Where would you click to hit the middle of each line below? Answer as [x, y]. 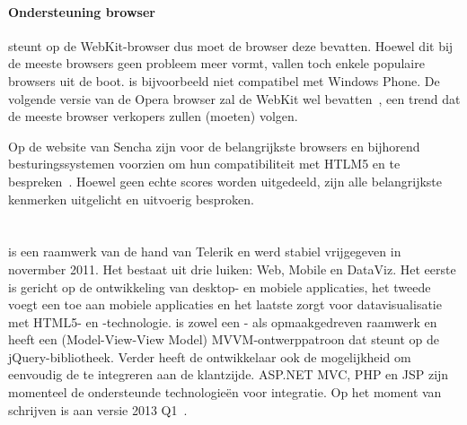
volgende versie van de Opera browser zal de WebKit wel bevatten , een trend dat [234, 98]
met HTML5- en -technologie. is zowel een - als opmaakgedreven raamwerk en [223, 321]
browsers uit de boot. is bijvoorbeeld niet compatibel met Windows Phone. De [224, 80]
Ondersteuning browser [82, 11]
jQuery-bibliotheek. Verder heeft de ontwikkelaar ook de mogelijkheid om [210, 356]
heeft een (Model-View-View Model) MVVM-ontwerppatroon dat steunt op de [224, 339]
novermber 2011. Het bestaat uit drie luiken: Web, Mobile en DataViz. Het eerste [232, 269]
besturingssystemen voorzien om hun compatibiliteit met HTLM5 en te [204, 164]
